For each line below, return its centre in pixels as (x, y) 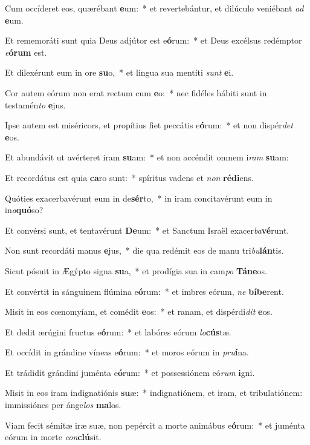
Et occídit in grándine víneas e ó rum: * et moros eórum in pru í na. (127, 352)
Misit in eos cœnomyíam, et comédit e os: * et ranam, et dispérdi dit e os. (139, 311)
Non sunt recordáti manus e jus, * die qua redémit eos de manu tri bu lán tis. (144, 250)
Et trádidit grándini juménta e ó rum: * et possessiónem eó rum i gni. (130, 372)
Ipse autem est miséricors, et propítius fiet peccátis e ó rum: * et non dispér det (149, 125)
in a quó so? (24, 210)
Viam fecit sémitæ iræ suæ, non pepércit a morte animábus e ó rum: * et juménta (155, 425)
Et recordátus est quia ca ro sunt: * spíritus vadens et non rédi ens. (129, 177)
